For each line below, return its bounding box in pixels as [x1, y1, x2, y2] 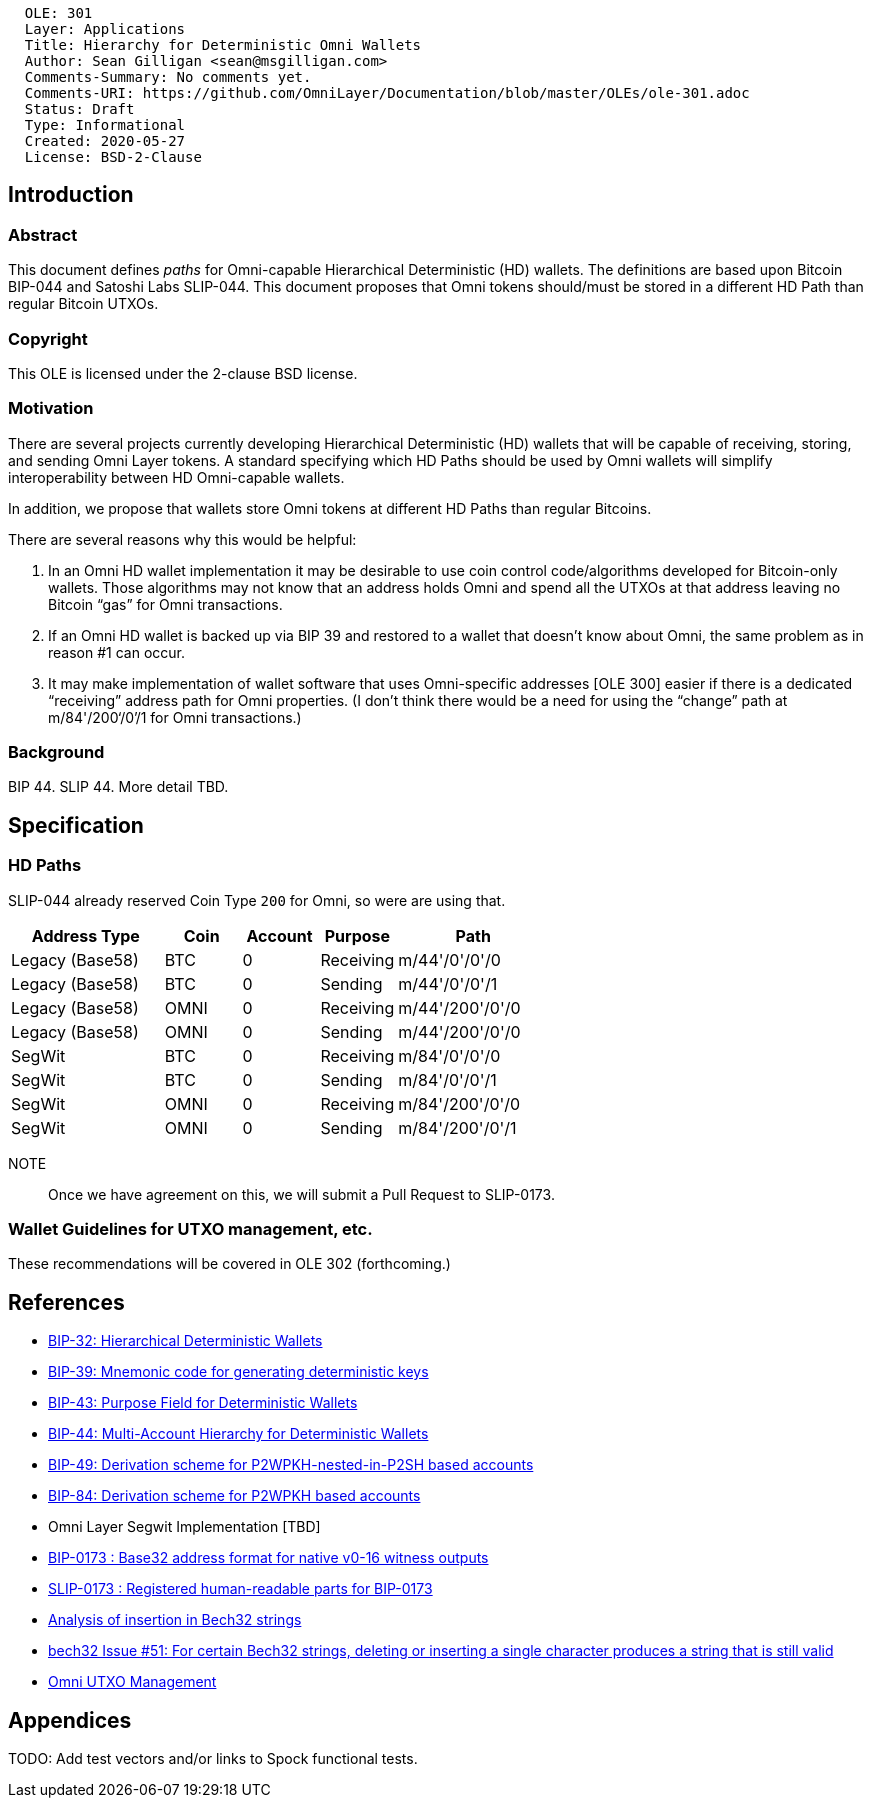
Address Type [31, 925, 140, 946]
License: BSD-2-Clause [24, 149, 202, 165]
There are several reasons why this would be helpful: [8, 530, 357, 548]
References [8, 1289, 125, 1315]
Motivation [8, 398, 94, 419]
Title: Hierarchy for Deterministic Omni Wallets [24, 37, 422, 53]
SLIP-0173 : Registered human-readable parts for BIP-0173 [48, 1580, 433, 1598]
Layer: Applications [24, 21, 186, 37]
